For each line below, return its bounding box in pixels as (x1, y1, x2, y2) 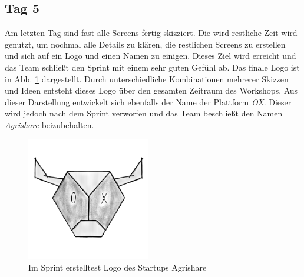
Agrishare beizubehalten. (5, 118, 94, 131)
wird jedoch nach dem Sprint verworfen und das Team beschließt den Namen (5, 107, 283, 119)
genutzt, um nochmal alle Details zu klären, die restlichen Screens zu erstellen (5, 38, 286, 50)
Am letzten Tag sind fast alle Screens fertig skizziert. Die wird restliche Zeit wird (5, 26, 298, 39)
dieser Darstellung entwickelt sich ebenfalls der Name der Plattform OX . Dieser (5, 95, 292, 108)
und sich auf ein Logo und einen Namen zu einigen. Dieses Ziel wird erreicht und (5, 49, 296, 62)
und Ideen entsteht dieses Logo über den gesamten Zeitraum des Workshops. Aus (5, 84, 298, 96)
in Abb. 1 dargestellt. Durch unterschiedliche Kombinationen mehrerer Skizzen (5, 72, 289, 85)
